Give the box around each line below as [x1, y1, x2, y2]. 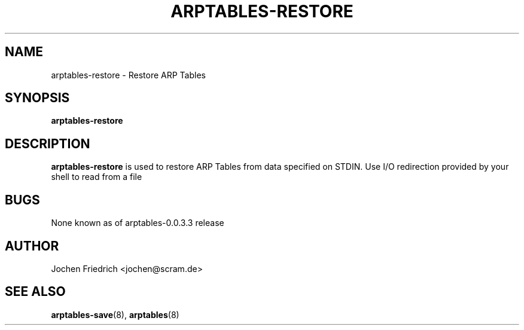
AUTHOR [5, 238, 59, 253]
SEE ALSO [5, 284, 66, 300]
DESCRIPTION [5, 136, 90, 151]
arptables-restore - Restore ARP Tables [51, 69, 206, 80]
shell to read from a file [51, 172, 142, 182]
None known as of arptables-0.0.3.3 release [51, 218, 224, 228]
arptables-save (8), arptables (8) [51, 309, 179, 320]
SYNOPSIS [5, 90, 70, 106]
